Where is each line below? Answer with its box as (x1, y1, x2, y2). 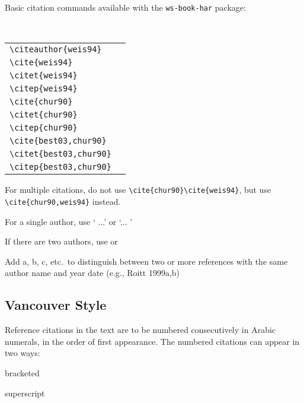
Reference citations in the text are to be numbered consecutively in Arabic (5, 323, 276, 336)
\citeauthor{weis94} (9, 45, 102, 55)
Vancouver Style (5, 296, 107, 314)
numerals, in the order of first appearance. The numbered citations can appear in (5, 335, 300, 347)
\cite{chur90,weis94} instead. (5, 195, 121, 207)
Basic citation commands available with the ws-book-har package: (5, 1, 246, 13)
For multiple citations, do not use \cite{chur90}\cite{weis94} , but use (5, 183, 271, 196)
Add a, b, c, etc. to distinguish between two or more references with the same (5, 255, 288, 267)
